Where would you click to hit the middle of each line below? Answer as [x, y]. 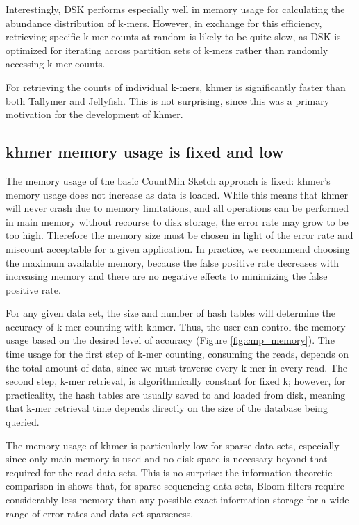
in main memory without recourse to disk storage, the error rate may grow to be [177, 221]
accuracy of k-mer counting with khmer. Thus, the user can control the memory [176, 326]
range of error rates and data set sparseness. [100, 513]
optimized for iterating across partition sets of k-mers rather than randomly [167, 50]
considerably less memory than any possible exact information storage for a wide [177, 500]
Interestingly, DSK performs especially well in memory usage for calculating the [175, 9]
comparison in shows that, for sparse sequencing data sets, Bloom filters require [175, 486]
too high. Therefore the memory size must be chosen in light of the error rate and [179, 235]
